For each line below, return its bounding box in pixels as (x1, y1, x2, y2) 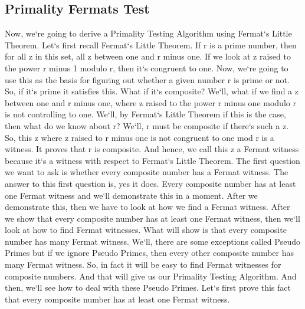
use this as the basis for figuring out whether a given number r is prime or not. (5, 73, 290, 86)
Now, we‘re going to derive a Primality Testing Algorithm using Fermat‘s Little (5, 27, 292, 40)
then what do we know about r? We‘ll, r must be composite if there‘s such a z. (5, 119, 289, 132)
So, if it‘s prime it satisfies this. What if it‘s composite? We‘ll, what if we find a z (5, 85, 299, 97)
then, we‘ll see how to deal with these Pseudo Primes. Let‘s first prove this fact (5, 281, 291, 294)
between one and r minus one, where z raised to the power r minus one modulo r (5, 96, 296, 109)
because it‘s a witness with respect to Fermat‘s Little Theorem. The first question (5, 154, 300, 166)
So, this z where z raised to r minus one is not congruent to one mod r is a (5, 131, 274, 143)
